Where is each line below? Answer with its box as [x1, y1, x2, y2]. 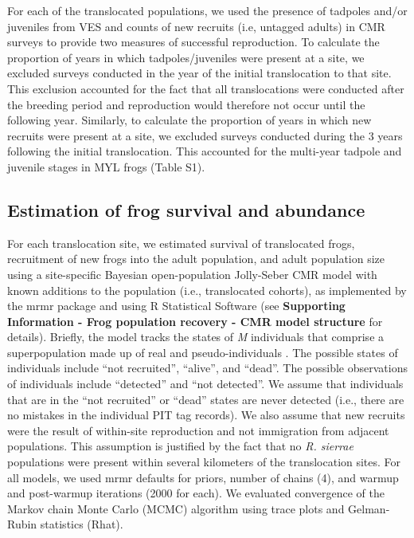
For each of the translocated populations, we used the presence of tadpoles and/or [7, 2, 408, 18]
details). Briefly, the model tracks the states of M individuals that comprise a [7, 328, 385, 345]
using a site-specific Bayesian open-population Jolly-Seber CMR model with [7, 265, 377, 282]
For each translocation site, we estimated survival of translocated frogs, [7, 234, 355, 251]
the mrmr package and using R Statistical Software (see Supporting [7, 297, 346, 314]
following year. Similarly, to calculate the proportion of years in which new [7, 112, 372, 128]
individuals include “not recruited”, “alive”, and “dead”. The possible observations [7, 359, 408, 376]
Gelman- [348, 500, 390, 516]
